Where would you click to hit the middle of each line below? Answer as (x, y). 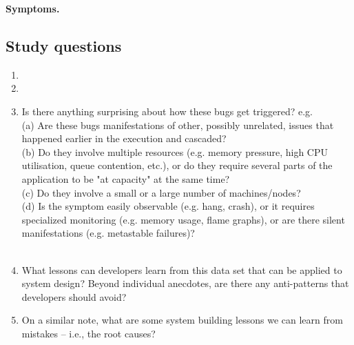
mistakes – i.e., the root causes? (88, 333)
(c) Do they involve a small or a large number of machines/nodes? (161, 192)
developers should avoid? (74, 296)
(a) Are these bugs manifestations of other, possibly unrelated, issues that (178, 125)
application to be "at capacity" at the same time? (126, 178)
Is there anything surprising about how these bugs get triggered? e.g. (167, 111)
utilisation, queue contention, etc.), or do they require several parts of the (177, 165)
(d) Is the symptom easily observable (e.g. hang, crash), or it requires (168, 206)
